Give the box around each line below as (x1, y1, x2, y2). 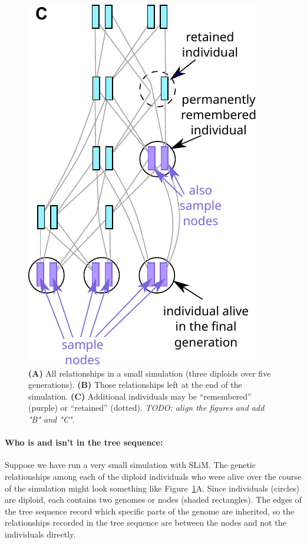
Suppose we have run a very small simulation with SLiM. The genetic (5, 459, 256, 471)
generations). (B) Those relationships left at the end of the (28, 378, 242, 391)
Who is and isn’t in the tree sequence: (5, 436, 163, 449)
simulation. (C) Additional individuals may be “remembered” (28, 390, 252, 402)
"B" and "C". (28, 413, 75, 425)
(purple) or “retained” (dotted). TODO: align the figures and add (28, 401, 265, 414)
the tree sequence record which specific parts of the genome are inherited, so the (5, 505, 295, 517)
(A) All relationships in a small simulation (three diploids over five (28, 367, 271, 379)
